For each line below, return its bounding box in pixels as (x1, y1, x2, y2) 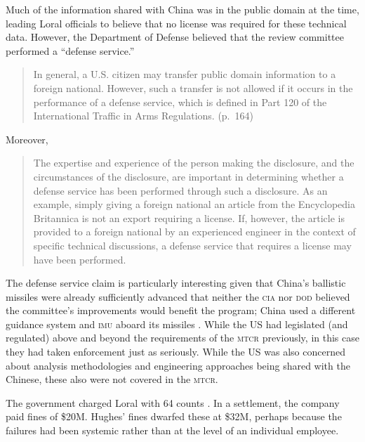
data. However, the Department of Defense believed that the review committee (6, 30, 344, 44)
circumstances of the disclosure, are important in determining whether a (33, 169, 344, 183)
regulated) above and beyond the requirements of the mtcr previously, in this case (6, 330, 359, 345)
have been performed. (33, 252, 126, 266)
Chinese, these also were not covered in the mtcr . (6, 372, 218, 386)
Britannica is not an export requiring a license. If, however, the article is (33, 210, 345, 225)
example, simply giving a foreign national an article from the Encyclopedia (33, 197, 355, 212)
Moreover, (6, 131, 48, 146)
